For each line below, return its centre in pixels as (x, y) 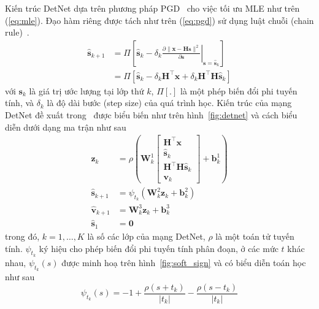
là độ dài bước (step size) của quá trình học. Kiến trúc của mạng (169, 103)
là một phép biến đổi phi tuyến (239, 90)
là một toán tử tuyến (255, 236)
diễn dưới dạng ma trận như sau (66, 127)
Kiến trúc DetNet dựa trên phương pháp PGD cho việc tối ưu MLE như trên (152, 8)
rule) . (17, 32)
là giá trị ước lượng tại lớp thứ (86, 90)
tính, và (20, 103)
